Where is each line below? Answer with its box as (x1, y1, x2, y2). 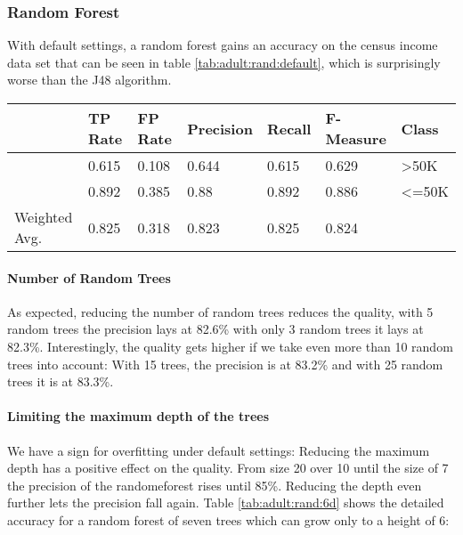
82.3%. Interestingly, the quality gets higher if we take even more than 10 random (7, 336, 453, 355)
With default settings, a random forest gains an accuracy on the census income (7, 36, 438, 54)
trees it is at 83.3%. (7, 372, 114, 391)
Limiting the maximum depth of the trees (7, 407, 270, 426)
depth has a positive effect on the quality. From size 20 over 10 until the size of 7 (7, 458, 449, 477)
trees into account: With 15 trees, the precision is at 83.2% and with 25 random (7, 354, 443, 373)
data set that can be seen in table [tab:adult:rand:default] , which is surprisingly (7, 53, 441, 71)
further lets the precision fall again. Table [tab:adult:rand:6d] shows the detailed (7, 493, 444, 512)
